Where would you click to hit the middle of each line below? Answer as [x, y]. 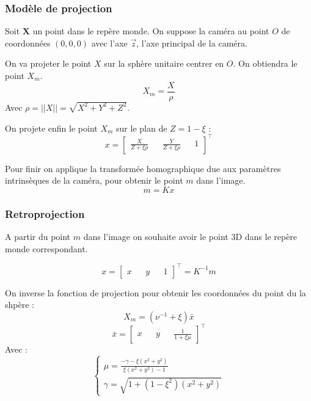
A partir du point [38, 237]
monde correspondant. [46, 248]
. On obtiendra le [265, 63]
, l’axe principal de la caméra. [192, 43]
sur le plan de [142, 128]
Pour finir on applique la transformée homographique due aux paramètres [143, 168]
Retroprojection [45, 213]
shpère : [20, 305]
